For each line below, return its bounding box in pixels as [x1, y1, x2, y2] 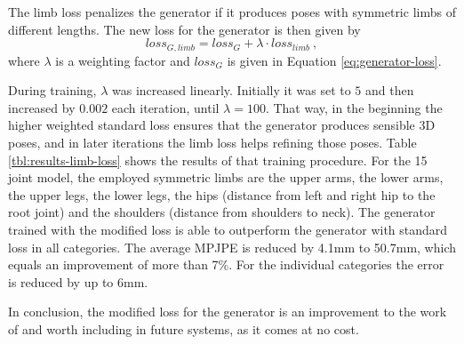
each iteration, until [111, 98, 220, 116]
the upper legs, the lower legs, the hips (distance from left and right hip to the [8, 185, 436, 204]
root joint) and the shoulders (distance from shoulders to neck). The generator [8, 203, 436, 221]
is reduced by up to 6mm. [8, 272, 148, 291]
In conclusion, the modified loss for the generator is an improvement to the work [8, 302, 447, 321]
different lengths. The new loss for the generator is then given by [8, 20, 361, 38]
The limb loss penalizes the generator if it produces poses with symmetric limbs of [8, 3, 456, 20]
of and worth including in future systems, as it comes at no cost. [8, 319, 359, 338]
